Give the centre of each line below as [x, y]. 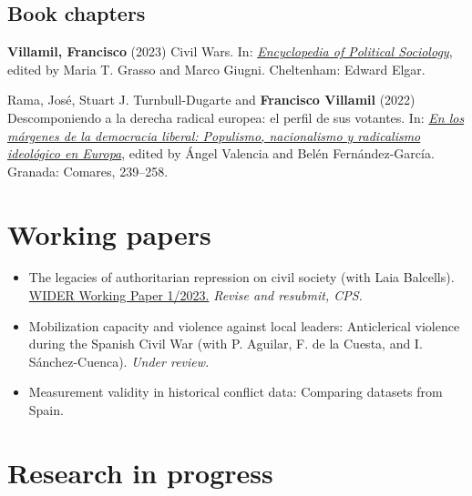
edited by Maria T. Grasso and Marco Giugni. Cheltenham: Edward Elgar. [216, 69]
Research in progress [140, 472]
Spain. [46, 410]
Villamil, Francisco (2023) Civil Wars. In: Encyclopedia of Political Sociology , [230, 51]
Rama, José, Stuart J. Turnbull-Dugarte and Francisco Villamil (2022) [211, 100]
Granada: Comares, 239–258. [88, 171]
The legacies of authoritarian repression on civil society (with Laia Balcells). [241, 277]
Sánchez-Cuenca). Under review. [119, 361]
